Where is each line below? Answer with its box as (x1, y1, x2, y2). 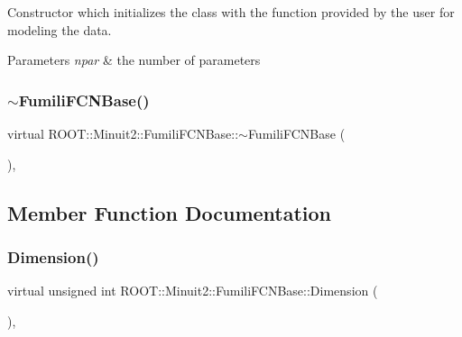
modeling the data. (7, 20, 112, 39)
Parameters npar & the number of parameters (7, 50, 261, 69)
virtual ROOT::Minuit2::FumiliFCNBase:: (7, 124, 239, 142)
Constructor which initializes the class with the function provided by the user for (7, 3, 455, 21)
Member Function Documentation (7, 198, 332, 226)
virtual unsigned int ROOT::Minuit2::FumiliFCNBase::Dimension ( (7, 281, 378, 300)
